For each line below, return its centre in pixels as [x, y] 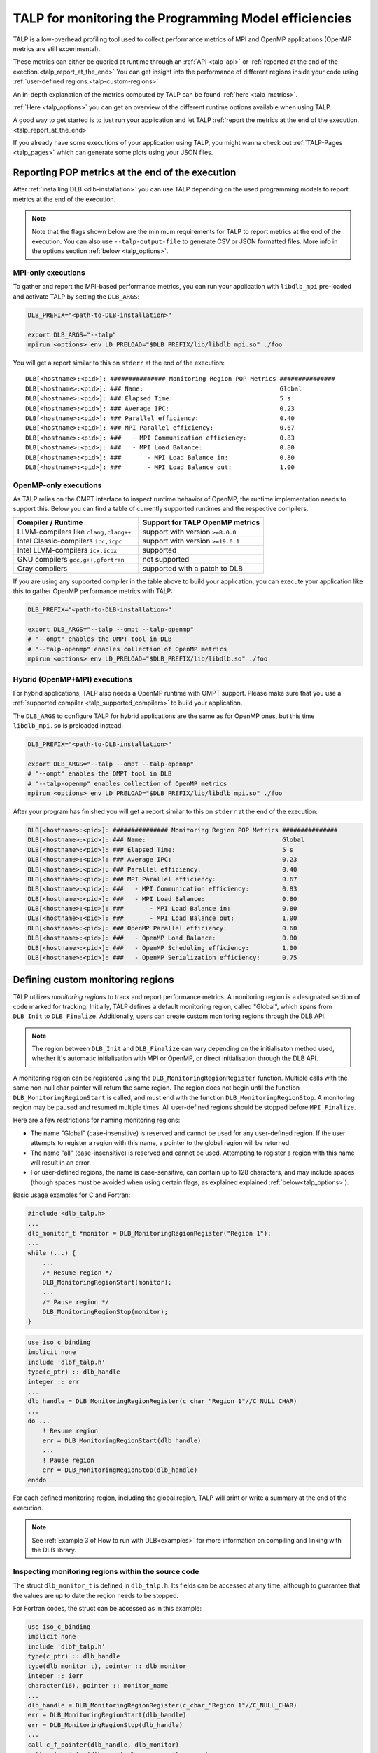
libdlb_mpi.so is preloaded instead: [68, 726]
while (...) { [52, 1253]
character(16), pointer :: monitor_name [98, 1686]
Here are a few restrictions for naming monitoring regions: [97, 1120]
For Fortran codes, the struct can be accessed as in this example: [107, 1608]
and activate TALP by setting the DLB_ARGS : [76, 296]
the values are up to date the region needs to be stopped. [96, 1595]
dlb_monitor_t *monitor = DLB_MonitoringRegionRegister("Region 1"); [149, 1233]
